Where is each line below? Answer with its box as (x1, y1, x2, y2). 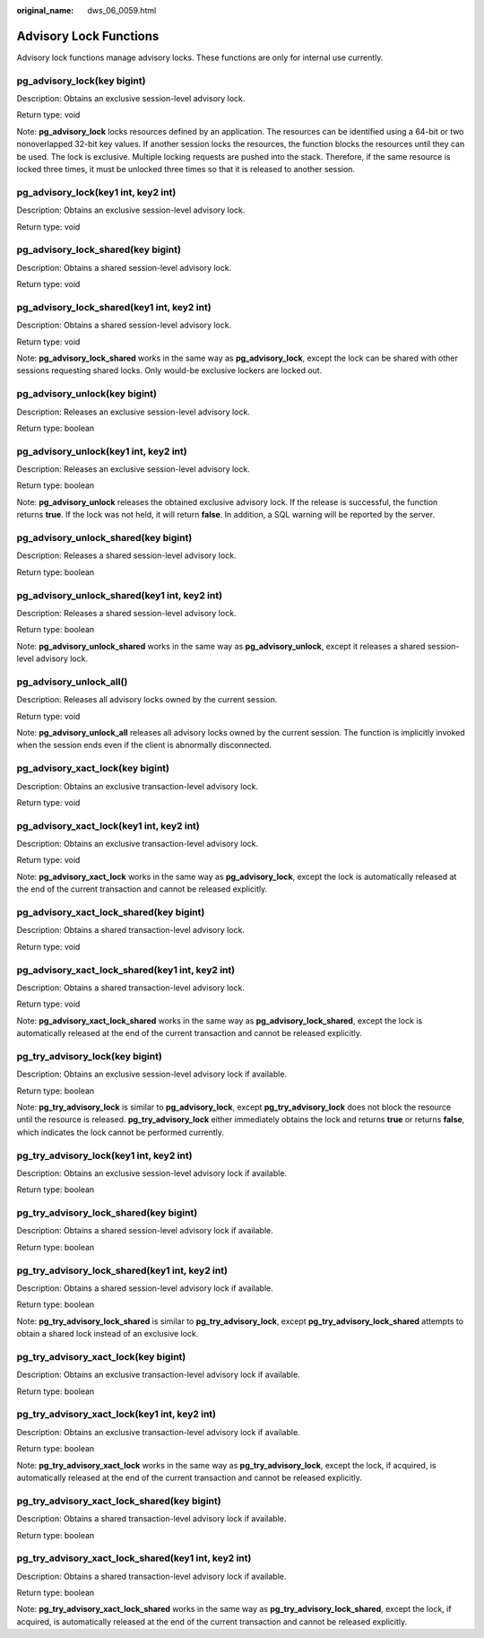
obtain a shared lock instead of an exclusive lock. (16, 1329, 199, 1339)
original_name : (16, 5, 74, 15)
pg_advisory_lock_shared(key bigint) (16, 243, 181, 256)
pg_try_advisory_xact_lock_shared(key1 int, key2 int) (16, 1552, 252, 1564)
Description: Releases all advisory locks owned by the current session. (16, 694, 278, 705)
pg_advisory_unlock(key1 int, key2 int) (16, 445, 187, 457)
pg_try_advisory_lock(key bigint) (16, 1050, 163, 1062)
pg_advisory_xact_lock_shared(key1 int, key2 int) (16, 963, 236, 976)
